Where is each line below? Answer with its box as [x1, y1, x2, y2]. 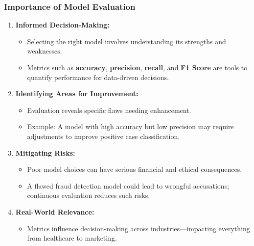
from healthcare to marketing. [27, 233, 117, 243]
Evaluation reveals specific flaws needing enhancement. [27, 105, 191, 115]
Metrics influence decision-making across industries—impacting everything [27, 223, 250, 233]
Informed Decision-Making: [15, 20, 110, 30]
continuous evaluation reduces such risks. [27, 190, 150, 200]
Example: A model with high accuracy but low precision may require [27, 121, 234, 132]
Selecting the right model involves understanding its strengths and [27, 36, 226, 46]
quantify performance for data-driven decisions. [27, 72, 169, 82]
